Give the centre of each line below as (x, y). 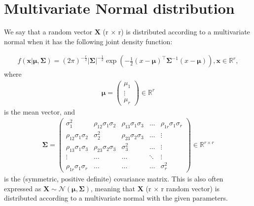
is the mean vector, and (39, 111)
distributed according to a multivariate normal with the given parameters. (116, 198)
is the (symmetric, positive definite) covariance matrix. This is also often (114, 179)
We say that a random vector (48, 32)
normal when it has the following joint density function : (88, 41)
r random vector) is (190, 188)
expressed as (23, 188)
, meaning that (113, 188)
